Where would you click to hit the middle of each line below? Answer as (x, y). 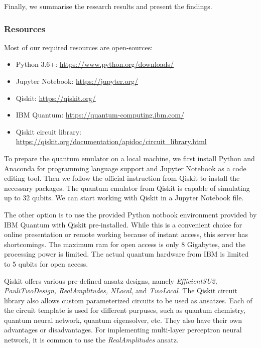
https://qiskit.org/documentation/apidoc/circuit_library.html (111, 141)
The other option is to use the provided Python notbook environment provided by (130, 214)
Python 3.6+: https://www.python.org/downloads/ (95, 64)
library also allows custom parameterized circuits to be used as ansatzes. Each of (128, 300)
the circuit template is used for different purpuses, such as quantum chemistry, (125, 310)
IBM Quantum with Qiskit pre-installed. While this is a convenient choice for (123, 224)
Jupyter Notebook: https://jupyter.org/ (77, 81)
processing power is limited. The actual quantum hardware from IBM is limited (126, 254)
